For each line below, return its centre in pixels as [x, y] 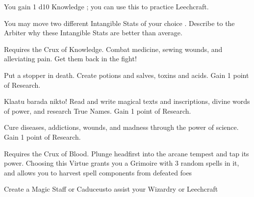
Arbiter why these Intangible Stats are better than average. [93, 33]
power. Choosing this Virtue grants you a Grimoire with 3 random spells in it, [122, 163]
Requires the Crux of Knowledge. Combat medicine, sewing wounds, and [113, 49]
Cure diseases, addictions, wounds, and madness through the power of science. [121, 127]
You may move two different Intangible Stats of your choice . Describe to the [119, 23]
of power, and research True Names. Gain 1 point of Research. [98, 111]
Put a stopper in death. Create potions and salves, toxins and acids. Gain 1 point [127, 75]
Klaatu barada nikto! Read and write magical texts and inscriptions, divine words [127, 101]
